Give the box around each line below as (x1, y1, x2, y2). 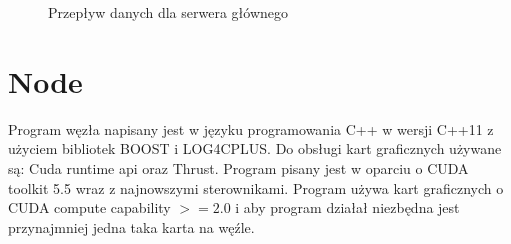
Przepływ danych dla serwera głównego (48, 2, 289, 22)
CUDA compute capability (8, 197, 171, 218)
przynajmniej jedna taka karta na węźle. (8, 216, 255, 237)
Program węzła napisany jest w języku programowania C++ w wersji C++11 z (8, 118, 494, 139)
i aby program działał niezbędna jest (235, 197, 460, 218)
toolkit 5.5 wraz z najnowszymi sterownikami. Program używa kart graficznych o (8, 177, 504, 198)
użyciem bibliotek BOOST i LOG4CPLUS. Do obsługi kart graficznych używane (8, 138, 502, 159)
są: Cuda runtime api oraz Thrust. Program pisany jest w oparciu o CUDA (8, 157, 469, 178)
